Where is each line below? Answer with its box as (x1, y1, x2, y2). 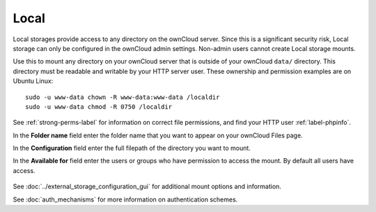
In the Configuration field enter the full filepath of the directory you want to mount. (13, 144, 251, 153)
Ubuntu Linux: (13, 77, 54, 85)
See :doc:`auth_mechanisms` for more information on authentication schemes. (13, 195, 238, 204)
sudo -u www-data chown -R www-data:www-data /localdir (25, 93, 220, 101)
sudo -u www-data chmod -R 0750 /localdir (25, 103, 173, 111)
